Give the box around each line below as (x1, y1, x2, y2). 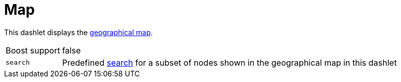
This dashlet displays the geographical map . (4, 28, 153, 37)
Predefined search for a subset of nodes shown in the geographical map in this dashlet (62, 57, 397, 68)
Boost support (6, 45, 60, 56)
